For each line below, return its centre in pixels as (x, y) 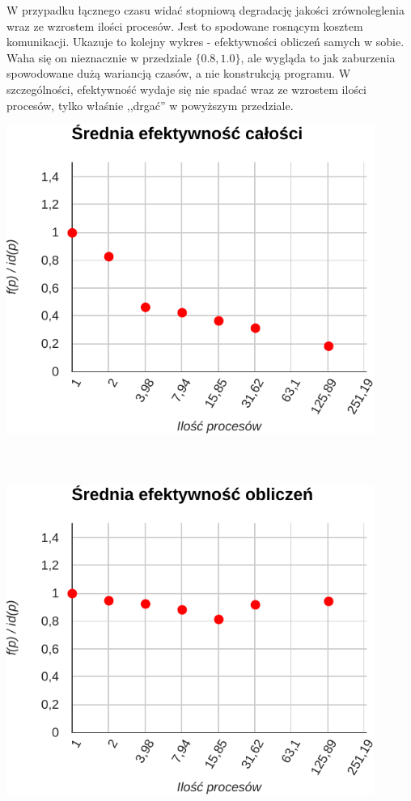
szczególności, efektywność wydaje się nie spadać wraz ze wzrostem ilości (187, 89)
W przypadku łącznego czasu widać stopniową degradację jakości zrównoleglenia (205, 10)
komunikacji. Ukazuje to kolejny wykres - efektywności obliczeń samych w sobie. (205, 42)
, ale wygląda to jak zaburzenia (318, 57)
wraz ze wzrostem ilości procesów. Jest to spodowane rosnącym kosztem (185, 25)
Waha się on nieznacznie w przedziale (99, 57)
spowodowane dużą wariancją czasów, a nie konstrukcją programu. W (179, 73)
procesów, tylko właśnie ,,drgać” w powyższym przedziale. (150, 105)
